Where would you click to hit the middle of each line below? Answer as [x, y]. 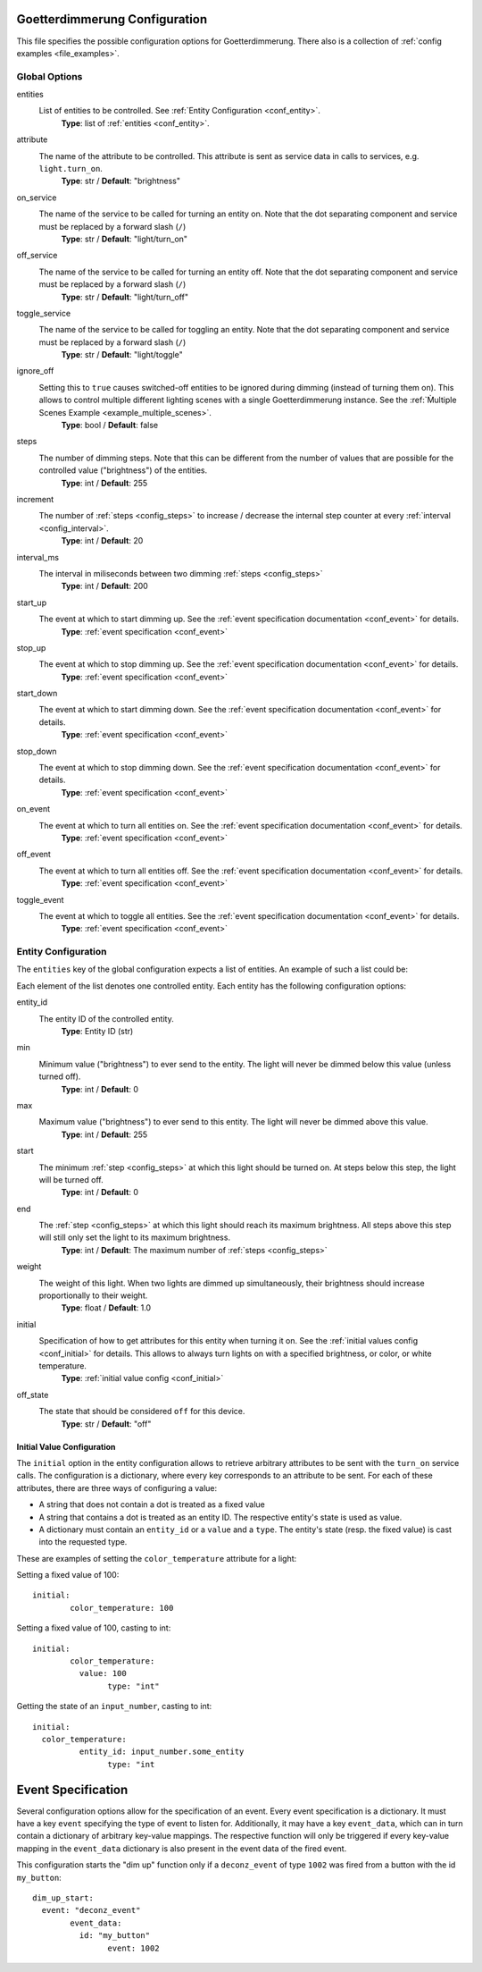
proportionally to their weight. [93, 1295]
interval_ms [38, 557]
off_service [37, 256]
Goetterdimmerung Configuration [112, 19]
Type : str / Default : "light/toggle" [122, 355]
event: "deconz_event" [91, 1910]
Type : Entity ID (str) [97, 1032]
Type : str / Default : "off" [106, 1424]
